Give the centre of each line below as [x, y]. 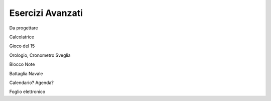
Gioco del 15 [22, 46]
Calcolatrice [22, 37]
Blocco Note [22, 64]
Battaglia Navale [26, 73]
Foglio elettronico [27, 92]
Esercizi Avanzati [46, 13]
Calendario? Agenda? [31, 83]
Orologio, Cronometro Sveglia [40, 55]
